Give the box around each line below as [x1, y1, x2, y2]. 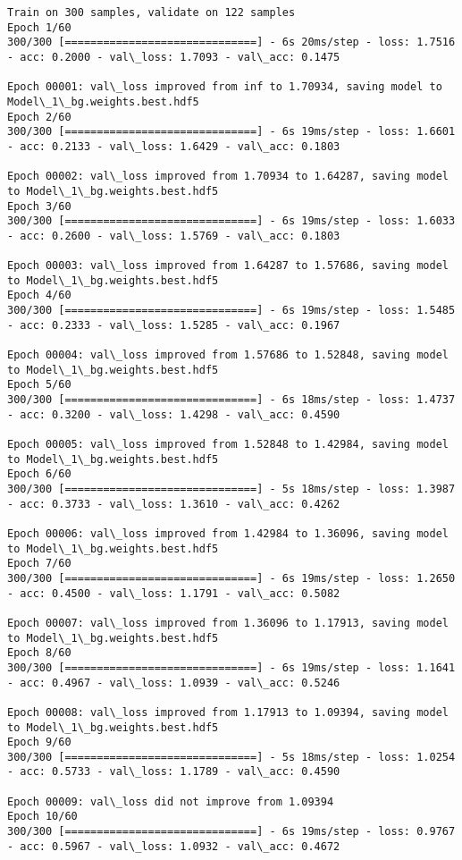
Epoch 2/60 [7, 110, 71, 123]
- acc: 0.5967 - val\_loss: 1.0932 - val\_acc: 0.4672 [7, 839, 340, 853]
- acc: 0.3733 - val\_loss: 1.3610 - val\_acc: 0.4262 [7, 497, 340, 510]
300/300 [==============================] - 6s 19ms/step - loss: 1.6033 [7, 215, 456, 228]
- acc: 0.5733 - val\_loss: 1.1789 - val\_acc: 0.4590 [7, 765, 340, 779]
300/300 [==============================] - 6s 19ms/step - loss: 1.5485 [7, 304, 456, 317]
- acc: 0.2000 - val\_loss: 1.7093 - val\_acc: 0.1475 [7, 50, 340, 63]
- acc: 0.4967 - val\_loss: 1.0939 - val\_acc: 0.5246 [7, 676, 340, 689]
